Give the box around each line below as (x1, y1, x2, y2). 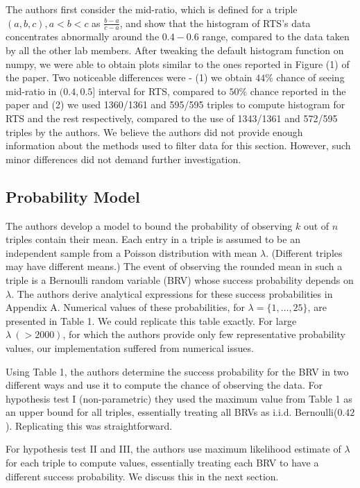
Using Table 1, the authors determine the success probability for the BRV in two (6, 364, 349, 378)
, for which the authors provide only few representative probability (62, 327, 345, 342)
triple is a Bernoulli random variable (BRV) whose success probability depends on (6, 272, 354, 287)
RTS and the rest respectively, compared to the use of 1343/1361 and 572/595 (6, 110, 338, 125)
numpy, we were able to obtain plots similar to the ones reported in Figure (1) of (6, 56, 350, 71)
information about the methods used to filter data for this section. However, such (6, 138, 351, 153)
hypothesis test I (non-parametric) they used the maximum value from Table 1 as (6, 391, 352, 405)
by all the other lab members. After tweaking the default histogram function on (6, 43, 344, 58)
